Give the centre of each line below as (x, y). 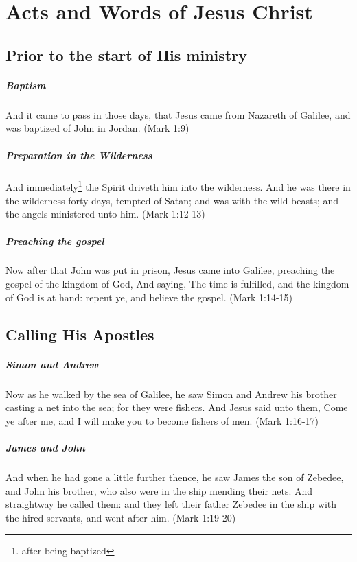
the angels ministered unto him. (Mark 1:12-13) (105, 214)
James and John (45, 447)
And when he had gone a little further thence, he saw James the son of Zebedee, (175, 477)
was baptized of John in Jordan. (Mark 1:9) (97, 128)
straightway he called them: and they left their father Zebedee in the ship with (171, 504)
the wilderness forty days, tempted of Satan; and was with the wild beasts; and (172, 200)
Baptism (26, 85)
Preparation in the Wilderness (79, 155)
